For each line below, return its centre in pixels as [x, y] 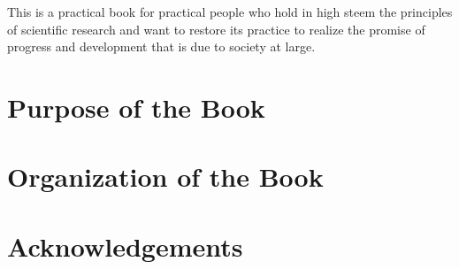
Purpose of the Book [136, 107]
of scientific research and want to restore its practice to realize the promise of [216, 29]
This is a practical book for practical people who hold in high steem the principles [230, 12]
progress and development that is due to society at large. [161, 46]
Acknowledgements [125, 246]
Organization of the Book [165, 177]
